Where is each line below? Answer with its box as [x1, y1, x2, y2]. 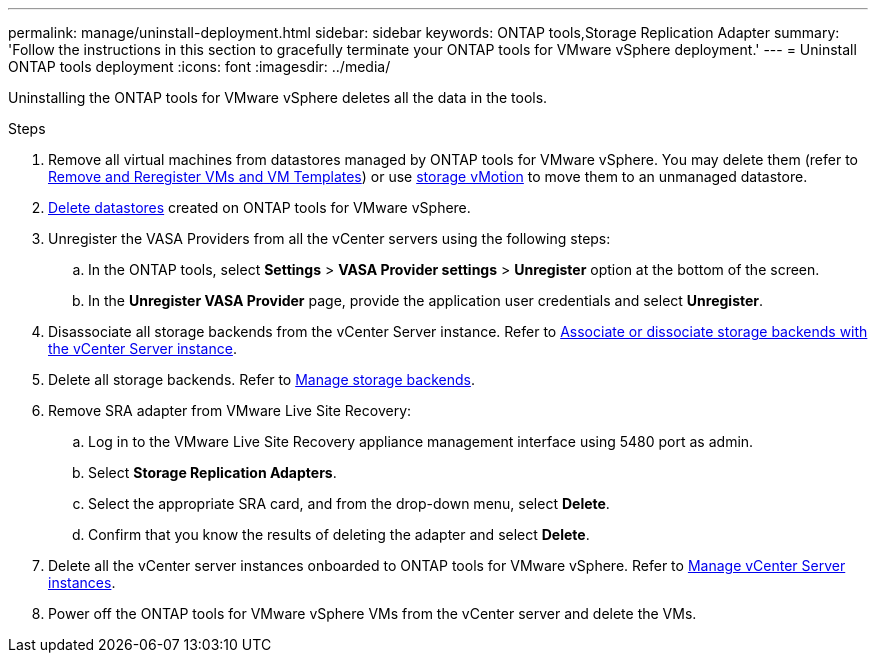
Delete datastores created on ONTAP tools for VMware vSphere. [48, 199, 471, 216]
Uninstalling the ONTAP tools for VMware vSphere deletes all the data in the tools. [8, 89, 548, 106]
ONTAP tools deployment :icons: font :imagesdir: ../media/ [8, 58, 391, 75]
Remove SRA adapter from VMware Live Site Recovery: [48, 402, 412, 419]
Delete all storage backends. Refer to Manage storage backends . [48, 371, 475, 388]
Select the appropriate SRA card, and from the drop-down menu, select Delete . [88, 495, 610, 512]
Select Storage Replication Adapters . [88, 464, 337, 481]
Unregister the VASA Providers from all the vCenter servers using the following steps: [48, 230, 611, 247]
